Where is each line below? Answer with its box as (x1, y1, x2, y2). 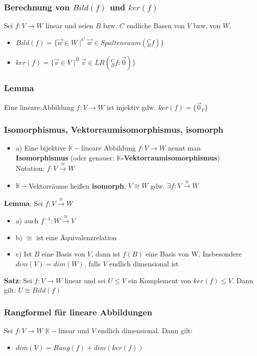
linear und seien (45, 20, 94, 31)
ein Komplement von (128, 275, 192, 285)
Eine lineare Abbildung (4, 102, 74, 112)
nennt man (168, 143, 201, 153)
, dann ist (91, 249, 121, 259)
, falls (84, 258, 101, 268)
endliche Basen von (127, 20, 185, 31)
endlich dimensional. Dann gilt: (98, 325, 193, 335)
